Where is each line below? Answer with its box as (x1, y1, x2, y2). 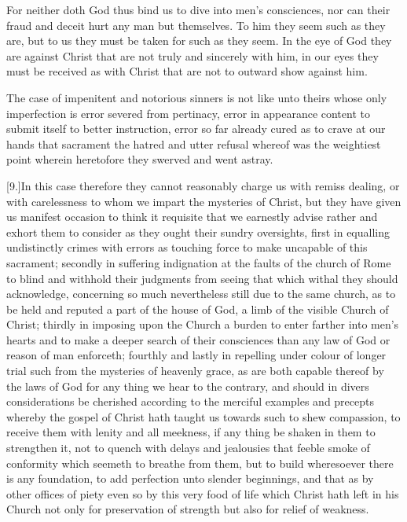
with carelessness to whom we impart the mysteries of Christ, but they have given (6, 193, 401, 209)
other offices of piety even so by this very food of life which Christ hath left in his (6, 485, 399, 502)
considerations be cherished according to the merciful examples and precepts (6, 393, 375, 410)
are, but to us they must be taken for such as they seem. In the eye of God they (6, 32, 392, 49)
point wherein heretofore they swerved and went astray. (6, 151, 273, 167)
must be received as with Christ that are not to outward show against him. (6, 63, 368, 79)
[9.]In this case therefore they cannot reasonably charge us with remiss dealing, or (6, 177, 400, 193)
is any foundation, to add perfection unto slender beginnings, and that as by (6, 470, 374, 487)
